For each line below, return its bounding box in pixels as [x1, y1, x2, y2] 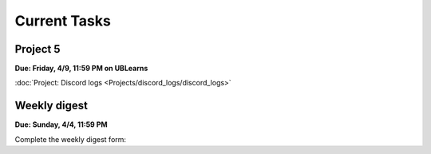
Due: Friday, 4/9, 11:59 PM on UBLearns [14, 64, 148, 73]
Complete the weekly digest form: [14, 134, 127, 144]
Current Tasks [14, 12, 111, 30]
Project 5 [14, 42, 61, 56]
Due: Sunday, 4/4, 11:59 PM [14, 120, 108, 129]
